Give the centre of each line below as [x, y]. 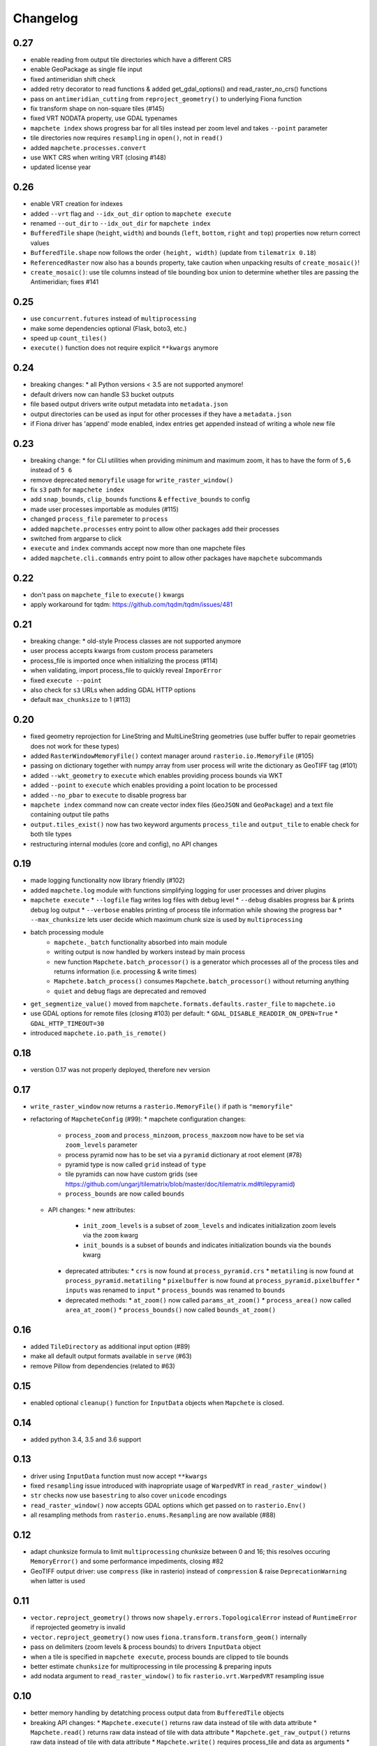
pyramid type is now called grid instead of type [135, 1165]
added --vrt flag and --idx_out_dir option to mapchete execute [131, 214]
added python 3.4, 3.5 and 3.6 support [86, 1439]
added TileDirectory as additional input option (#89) [110, 1347]
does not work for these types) [75, 746]
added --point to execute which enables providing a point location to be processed [154, 785]
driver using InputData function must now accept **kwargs [119, 1476]
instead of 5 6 [51, 470]
